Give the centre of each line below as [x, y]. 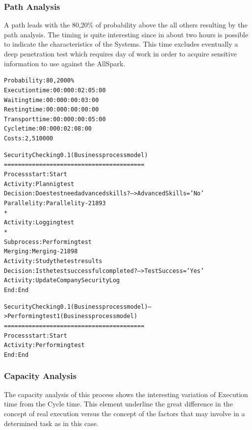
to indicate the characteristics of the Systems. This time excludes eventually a [121, 44]
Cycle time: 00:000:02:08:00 [48, 129]
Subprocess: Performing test [48, 242]
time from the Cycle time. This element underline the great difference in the [118, 404]
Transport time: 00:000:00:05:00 [55, 119]
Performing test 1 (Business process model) [73, 316]
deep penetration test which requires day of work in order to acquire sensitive [120, 54]
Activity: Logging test [39, 223]
